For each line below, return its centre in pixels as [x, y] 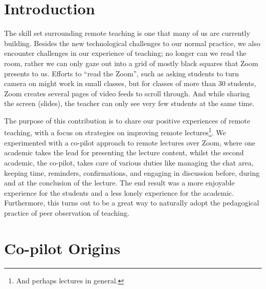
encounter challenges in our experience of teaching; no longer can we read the [125, 53]
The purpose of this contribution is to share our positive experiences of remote [127, 120]
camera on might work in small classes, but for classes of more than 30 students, [130, 83]
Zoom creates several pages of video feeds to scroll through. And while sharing [127, 93]
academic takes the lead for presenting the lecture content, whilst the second [124, 152]
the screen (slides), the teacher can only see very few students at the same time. [129, 103]
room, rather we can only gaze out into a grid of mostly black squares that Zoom [131, 63]
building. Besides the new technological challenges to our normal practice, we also [132, 43]
